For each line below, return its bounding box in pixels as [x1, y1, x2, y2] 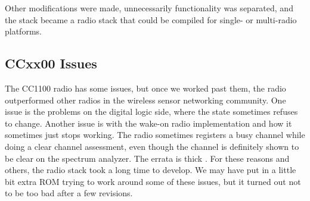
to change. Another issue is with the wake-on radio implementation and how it [5, 117, 292, 129]
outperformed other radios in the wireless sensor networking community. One [5, 93, 286, 106]
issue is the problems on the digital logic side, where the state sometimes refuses [5, 105, 298, 118]
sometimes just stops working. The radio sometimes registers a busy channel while [5, 128, 305, 141]
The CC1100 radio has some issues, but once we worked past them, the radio [5, 81, 286, 94]
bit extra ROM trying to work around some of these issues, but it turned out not [5, 175, 301, 187]
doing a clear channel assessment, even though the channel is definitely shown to [5, 140, 299, 152]
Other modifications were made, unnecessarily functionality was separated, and [5, 2, 293, 14]
